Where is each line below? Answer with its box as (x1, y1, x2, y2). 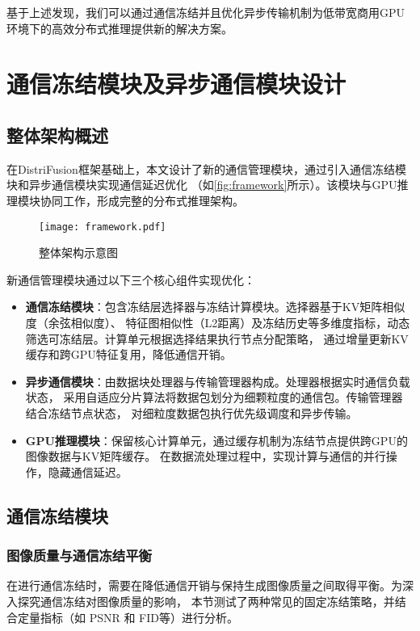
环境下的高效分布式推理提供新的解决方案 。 (6, 19, 233, 36)
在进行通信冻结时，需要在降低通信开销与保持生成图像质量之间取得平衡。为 (6, 577, 402, 594)
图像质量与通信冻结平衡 (6, 545, 152, 566)
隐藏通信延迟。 (48, 463, 128, 480)
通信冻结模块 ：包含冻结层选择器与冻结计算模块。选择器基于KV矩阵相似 (25, 298, 405, 315)
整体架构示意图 (39, 244, 118, 261)
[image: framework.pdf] (39, 221, 166, 233)
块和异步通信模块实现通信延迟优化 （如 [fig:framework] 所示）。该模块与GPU (6, 176, 397, 193)
